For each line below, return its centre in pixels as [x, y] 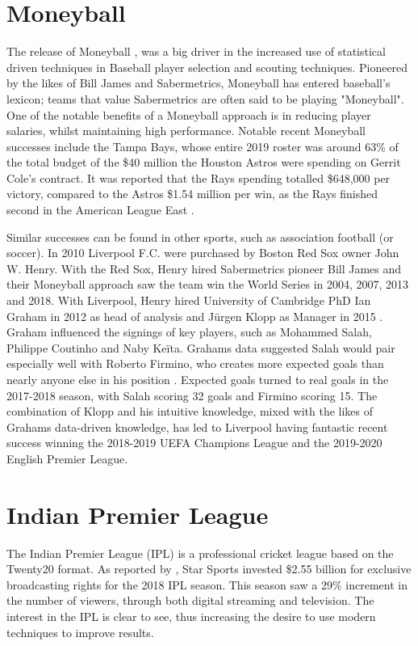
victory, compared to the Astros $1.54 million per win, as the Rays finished [192, 194]
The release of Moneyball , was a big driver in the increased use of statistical [196, 51]
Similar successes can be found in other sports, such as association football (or [200, 236]
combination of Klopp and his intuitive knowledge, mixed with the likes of [190, 411]
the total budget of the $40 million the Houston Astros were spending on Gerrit [204, 162]
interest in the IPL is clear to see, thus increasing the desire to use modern [191, 616]
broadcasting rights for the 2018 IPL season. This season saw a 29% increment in [207, 584]
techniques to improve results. [80, 632]
